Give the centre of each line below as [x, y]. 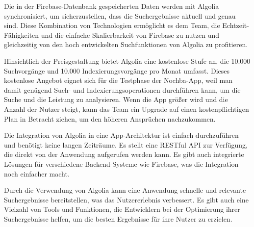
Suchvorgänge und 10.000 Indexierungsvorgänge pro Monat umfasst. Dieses [117, 70]
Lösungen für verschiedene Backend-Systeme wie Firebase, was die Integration [121, 164]
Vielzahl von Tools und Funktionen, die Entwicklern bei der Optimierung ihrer [122, 209]
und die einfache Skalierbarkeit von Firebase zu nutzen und [130, 35]
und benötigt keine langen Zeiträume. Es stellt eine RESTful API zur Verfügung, [126, 144]
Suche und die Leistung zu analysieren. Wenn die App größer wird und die [116, 99]
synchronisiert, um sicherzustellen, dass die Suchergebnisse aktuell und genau [120, 15]
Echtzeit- [236, 25]
